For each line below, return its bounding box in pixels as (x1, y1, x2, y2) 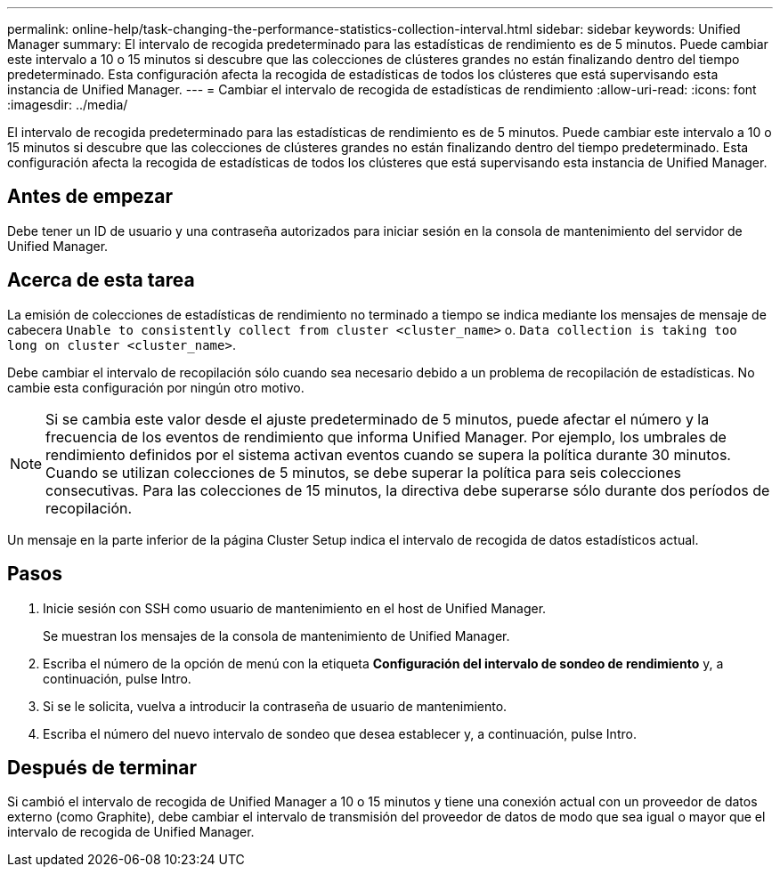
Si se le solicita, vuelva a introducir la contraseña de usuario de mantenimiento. (43, 698, 508, 714)
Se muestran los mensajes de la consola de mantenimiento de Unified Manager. (43, 627, 510, 643)
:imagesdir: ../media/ (7, 97, 128, 112)
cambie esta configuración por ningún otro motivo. (7, 379, 305, 395)
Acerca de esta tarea (7, 269, 195, 292)
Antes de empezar (7, 185, 173, 208)
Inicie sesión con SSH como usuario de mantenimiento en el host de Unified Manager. (43, 600, 547, 616)
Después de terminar (7, 756, 198, 779)
